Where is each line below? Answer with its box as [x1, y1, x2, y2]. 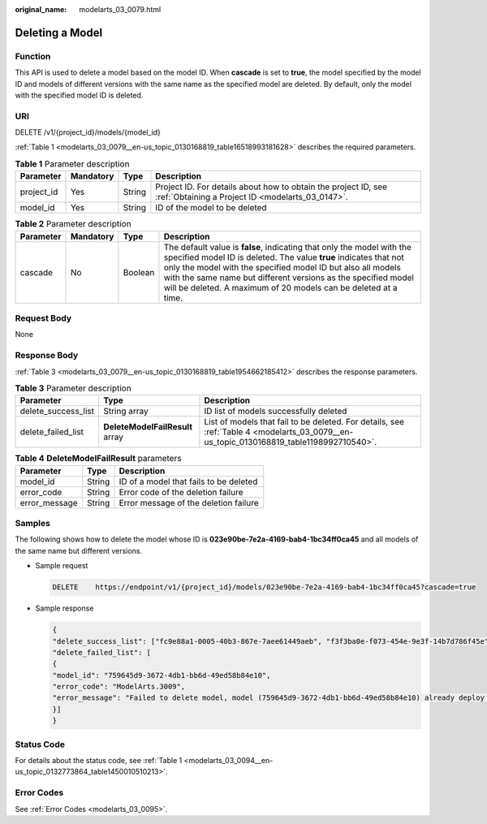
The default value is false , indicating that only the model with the [163, 241, 412, 252]
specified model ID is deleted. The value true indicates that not [163, 252, 405, 263]
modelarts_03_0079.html [79, 5, 162, 14]
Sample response [35, 603, 94, 613]
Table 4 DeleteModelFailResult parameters [15, 453, 182, 464]
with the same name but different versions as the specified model [163, 272, 414, 283]
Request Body [15, 313, 72, 324]
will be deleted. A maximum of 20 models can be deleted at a [163, 282, 398, 293]
